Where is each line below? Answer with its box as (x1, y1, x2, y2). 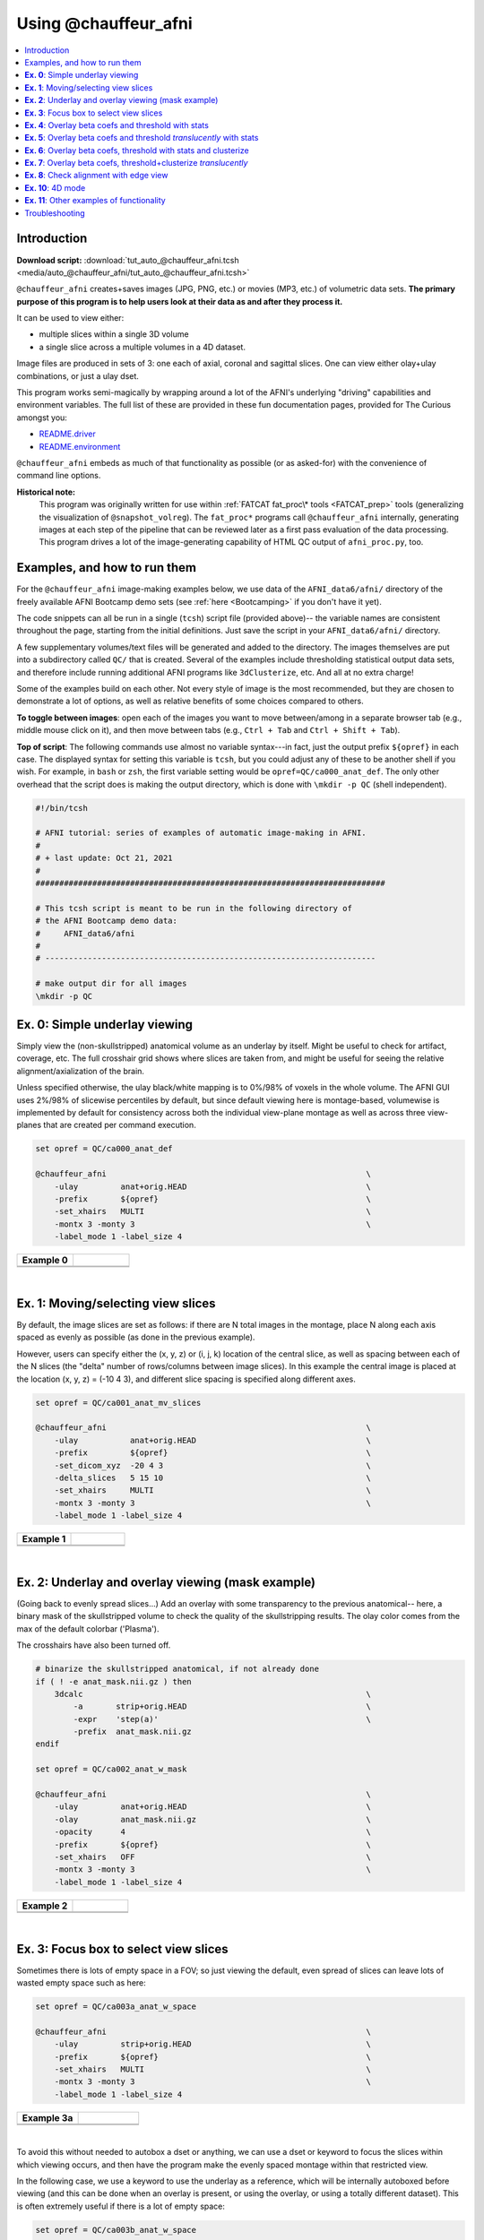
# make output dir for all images (35, 978, 187, 989)
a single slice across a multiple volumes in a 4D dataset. (39, 341, 246, 352)
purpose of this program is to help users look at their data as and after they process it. (16, 296, 343, 306)
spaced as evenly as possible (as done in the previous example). (16, 1331, 255, 1343)
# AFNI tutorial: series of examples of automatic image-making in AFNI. (35, 828, 367, 838)
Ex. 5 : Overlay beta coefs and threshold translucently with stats (24, 133, 259, 143)
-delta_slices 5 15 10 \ (54, 1472, 372, 1483)
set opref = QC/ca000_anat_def (35, 1143, 174, 1154)
